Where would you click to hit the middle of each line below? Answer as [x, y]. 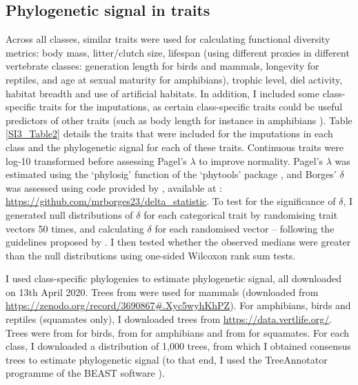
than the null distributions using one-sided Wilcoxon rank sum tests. [151, 255]
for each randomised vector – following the [245, 228]
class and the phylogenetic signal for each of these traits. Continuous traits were [175, 147]
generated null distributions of [69, 214]
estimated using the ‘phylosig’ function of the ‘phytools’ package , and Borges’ [171, 174]
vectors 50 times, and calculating [75, 228]
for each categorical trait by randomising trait [241, 214]
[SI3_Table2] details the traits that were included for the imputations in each [169, 134]
